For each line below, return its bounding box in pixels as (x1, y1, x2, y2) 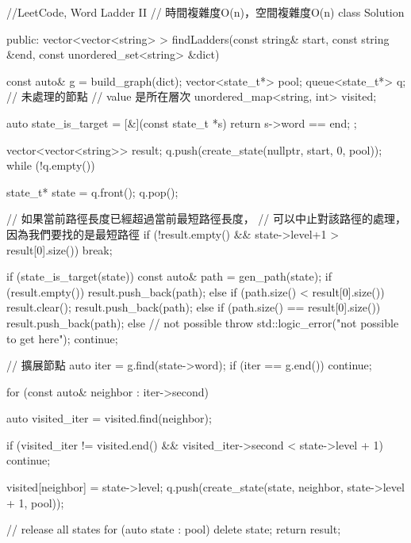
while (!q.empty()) (6, 157, 95, 174)
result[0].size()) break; (6, 241, 113, 258)
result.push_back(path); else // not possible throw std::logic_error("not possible (6, 314, 399, 331)
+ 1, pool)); (6, 494, 64, 510)
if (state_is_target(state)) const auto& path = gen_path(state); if (6, 268, 332, 285)
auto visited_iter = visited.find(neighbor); (6, 410, 212, 426)
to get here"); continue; (6, 330, 118, 346)
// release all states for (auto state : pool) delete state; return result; (6, 521, 341, 537)
